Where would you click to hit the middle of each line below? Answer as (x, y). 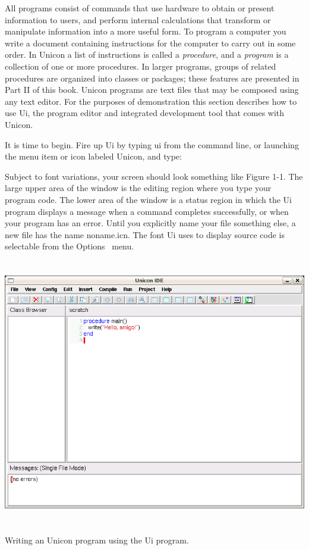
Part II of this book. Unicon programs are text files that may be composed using (152, 90)
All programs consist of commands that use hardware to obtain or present (140, 8)
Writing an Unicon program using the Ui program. (97, 540)
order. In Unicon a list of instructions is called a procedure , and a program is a (147, 54)
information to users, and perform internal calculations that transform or (138, 19)
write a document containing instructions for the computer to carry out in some (150, 43)
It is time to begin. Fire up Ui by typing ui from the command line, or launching (152, 144)
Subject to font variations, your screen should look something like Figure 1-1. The (154, 176)
